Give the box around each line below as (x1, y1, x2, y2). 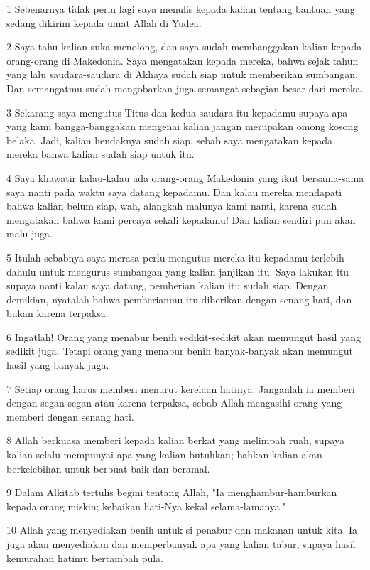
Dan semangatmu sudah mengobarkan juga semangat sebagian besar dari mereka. (6, 80, 364, 95)
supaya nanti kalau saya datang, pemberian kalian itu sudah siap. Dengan (6, 278, 329, 293)
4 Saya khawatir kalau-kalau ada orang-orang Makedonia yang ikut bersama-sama (6, 170, 364, 185)
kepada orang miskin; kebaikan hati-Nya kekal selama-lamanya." (6, 498, 286, 513)
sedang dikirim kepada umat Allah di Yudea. (6, 15, 202, 30)
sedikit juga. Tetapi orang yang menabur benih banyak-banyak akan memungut (6, 343, 353, 358)
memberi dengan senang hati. (6, 409, 134, 424)
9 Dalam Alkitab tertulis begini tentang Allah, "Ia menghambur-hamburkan (6, 485, 337, 500)
